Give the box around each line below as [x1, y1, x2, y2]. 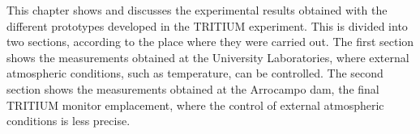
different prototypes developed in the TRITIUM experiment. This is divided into [6, 17, 408, 34]
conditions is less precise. [6, 112, 131, 129]
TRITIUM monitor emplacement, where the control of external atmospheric [6, 96, 384, 113]
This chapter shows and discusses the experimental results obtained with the [6, 2, 388, 18]
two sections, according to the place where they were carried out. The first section [6, 33, 414, 50]
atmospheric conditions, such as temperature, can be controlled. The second [6, 65, 384, 82]
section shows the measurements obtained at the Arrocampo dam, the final [6, 80, 379, 97]
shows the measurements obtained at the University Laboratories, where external [6, 48, 409, 65]
